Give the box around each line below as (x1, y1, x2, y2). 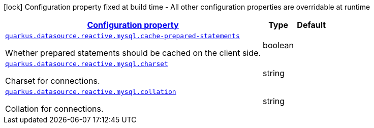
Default (297, 20, 326, 30)
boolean (263, 40, 294, 50)
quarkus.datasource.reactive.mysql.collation (5, 88, 176, 95)
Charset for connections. (5, 76, 100, 86)
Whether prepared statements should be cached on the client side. (5, 48, 261, 58)
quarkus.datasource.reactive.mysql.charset (5, 60, 168, 68)
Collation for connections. (5, 104, 104, 114)
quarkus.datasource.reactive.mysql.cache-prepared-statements (5, 32, 240, 40)
